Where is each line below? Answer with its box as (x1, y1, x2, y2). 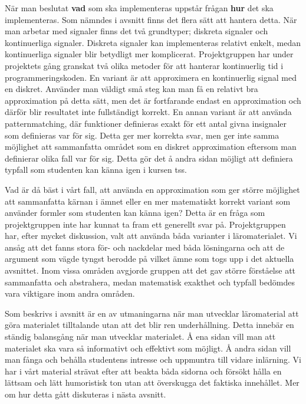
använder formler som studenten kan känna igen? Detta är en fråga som (5, 206, 265, 219)
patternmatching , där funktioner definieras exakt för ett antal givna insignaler (5, 117, 287, 129)
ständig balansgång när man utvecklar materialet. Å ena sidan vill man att (5, 330, 276, 343)
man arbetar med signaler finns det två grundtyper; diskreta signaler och (5, 25, 268, 37)
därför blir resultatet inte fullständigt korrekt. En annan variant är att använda (5, 106, 292, 118)
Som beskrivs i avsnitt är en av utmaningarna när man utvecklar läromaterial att (5, 307, 299, 319)
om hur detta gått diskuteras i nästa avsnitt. (5, 388, 166, 400)
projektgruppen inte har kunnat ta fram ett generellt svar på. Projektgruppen (5, 218, 286, 230)
